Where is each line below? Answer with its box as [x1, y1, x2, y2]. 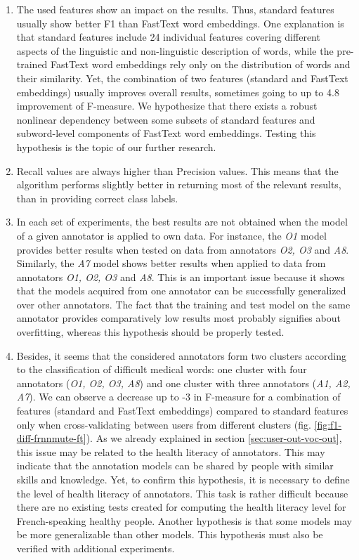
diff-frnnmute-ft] [16, 431, 86, 445]
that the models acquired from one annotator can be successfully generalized [16, 283, 346, 298]
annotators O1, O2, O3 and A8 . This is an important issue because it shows [16, 269, 345, 284]
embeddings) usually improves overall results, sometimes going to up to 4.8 [16, 84, 339, 99]
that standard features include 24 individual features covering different [16, 30, 320, 44]
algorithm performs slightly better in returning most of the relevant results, [16, 177, 341, 192]
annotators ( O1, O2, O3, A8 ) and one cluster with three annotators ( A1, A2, [16, 375, 351, 390]
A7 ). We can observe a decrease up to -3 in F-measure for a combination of [16, 389, 341, 404]
